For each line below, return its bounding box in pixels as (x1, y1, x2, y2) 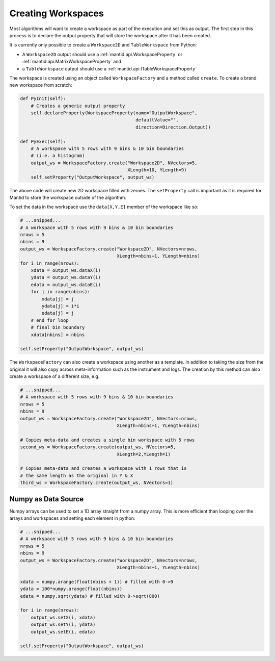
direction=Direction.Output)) (135, 124, 211, 130)
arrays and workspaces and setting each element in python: (9, 515, 135, 521)
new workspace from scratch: (9, 82, 72, 88)
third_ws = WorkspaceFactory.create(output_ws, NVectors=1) (20, 480, 174, 486)
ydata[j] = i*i (41, 303, 80, 309)
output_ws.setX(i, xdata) (31, 615, 96, 620)
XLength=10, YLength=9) (127, 167, 187, 173)
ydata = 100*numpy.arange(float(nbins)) (20, 586, 122, 592)
